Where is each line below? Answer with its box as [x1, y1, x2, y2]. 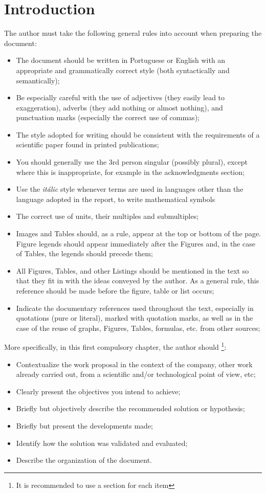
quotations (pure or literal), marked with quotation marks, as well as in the [16, 312, 253, 323]
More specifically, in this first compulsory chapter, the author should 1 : [4, 340, 227, 352]
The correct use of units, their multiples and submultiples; [16, 211, 199, 221]
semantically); [16, 75, 60, 85]
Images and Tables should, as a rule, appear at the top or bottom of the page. [16, 228, 261, 239]
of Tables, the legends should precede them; [16, 248, 153, 259]
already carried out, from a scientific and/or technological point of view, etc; [16, 369, 256, 379]
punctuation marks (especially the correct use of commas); [16, 112, 199, 123]
